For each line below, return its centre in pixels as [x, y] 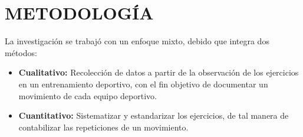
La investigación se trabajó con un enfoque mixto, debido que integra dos [137, 41]
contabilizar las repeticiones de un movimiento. [103, 127]
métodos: [21, 52]
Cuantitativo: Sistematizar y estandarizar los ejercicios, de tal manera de [154, 115]
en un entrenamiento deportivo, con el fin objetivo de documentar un [143, 84]
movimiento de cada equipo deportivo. [88, 95]
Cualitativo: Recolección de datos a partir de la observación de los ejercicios [159, 72]
